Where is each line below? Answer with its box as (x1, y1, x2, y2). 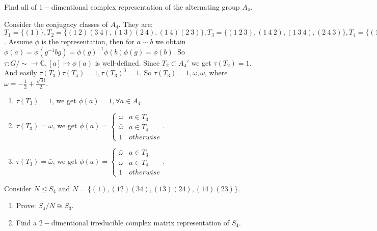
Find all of (4, 2, 37, 12)
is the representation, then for (41, 36, 134, 47)
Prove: (16, 200, 36, 211)
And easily (4, 67, 37, 78)
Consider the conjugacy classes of (4, 18, 108, 29)
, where (204, 67, 228, 78)
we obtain (155, 36, 186, 47)
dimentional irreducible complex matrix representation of (51, 217, 229, 227)
